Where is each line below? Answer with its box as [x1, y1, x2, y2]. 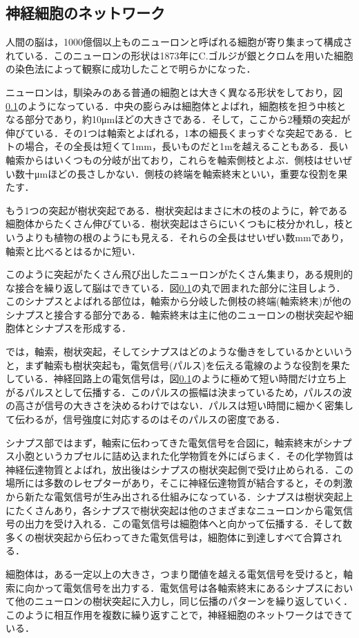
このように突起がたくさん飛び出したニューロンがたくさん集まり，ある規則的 [6, 267, 353, 281]
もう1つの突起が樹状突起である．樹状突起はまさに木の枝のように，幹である [6, 203, 348, 217]
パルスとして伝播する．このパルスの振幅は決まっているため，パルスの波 [24, 384, 352, 399]
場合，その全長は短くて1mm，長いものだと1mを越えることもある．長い [24, 139, 349, 153]
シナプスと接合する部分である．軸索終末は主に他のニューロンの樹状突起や [6, 307, 344, 321]
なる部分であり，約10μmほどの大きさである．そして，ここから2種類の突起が [6, 112, 351, 126]
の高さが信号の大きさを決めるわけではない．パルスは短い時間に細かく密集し [6, 398, 353, 413]
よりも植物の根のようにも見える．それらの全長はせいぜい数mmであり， [24, 229, 349, 244]
